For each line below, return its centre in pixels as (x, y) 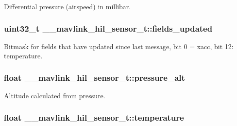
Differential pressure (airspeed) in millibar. (68, 6)
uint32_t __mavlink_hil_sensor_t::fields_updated (108, 28)
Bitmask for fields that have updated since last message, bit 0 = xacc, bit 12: (119, 46)
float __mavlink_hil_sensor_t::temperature (94, 117)
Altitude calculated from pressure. (55, 96)
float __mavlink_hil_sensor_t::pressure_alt (94, 77)
